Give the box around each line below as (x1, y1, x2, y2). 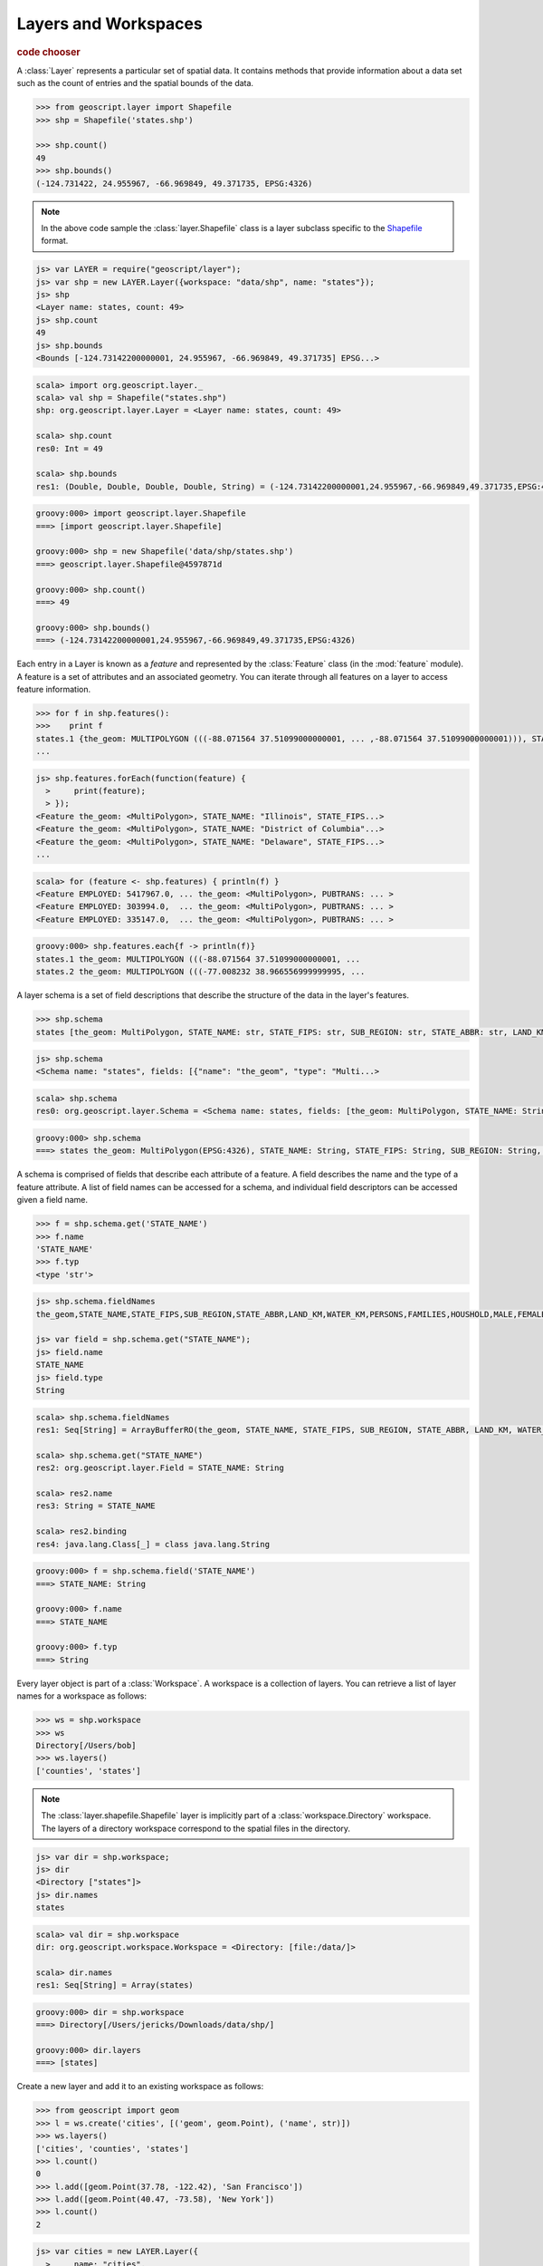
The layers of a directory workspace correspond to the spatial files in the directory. (41, 1823, 351, 1834)
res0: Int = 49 (35, 443, 103, 453)
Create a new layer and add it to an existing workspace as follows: (16, 2081, 264, 2092)
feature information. (16, 683, 91, 694)
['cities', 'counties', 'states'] (35, 2144, 189, 2154)
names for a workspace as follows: (16, 1690, 148, 1701)
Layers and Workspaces (16, 14, 203, 34)
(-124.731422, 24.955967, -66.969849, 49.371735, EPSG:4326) (35, 178, 313, 189)
